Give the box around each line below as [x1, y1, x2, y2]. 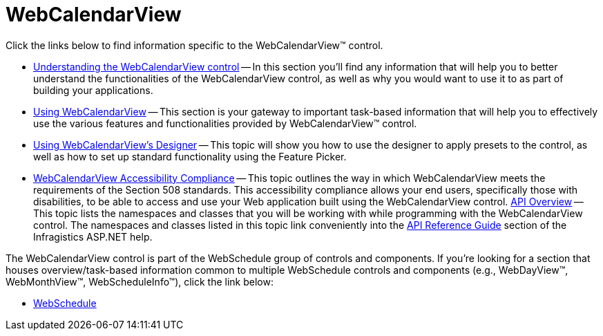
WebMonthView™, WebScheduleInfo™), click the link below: [6, 275, 274, 288]
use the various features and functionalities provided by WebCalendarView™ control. [33, 117, 417, 129]
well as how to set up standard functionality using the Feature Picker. [33, 150, 347, 162]
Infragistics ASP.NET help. [33, 230, 153, 243]
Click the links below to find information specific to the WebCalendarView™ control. [6, 39, 383, 51]
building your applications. [33, 84, 153, 96]
